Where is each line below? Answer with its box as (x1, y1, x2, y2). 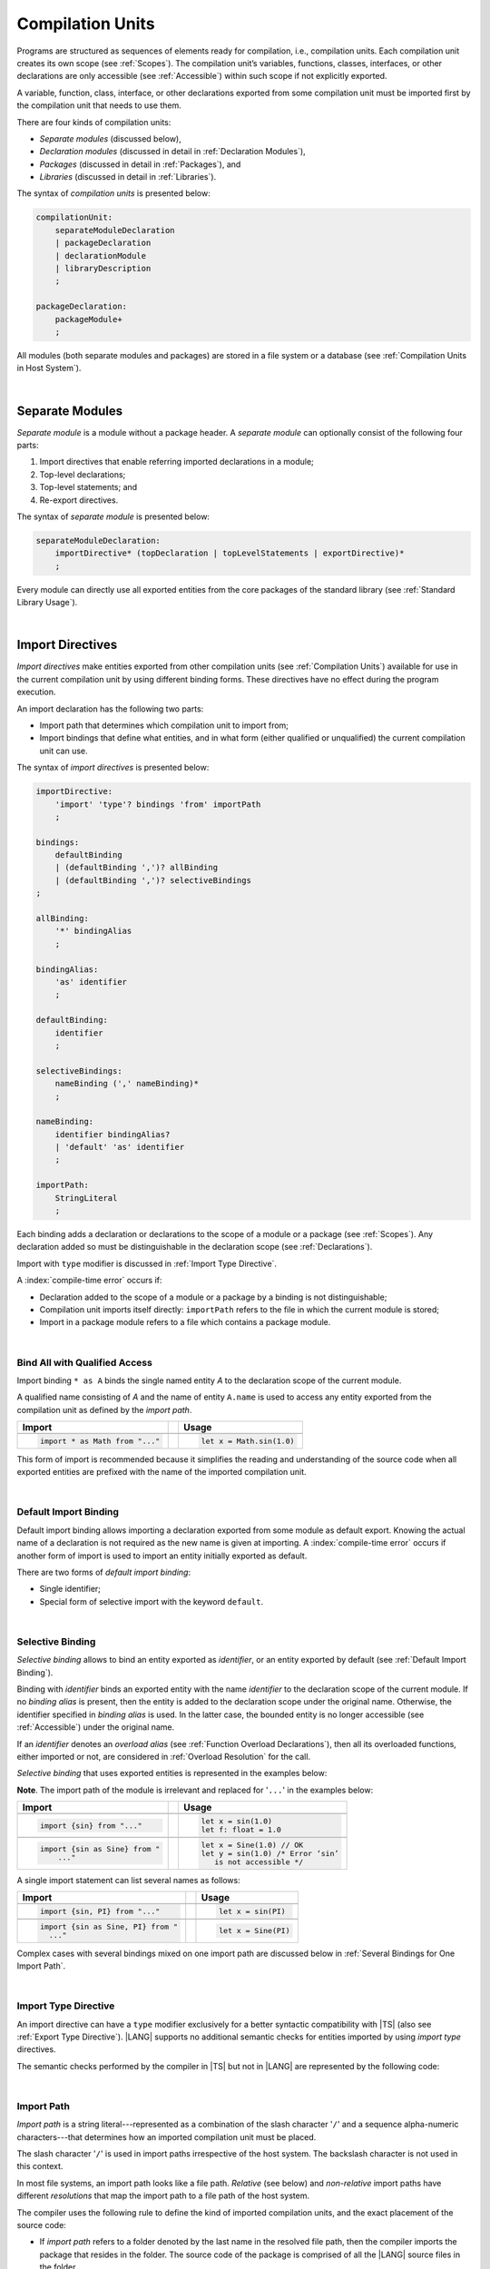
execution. (16, 686, 56, 698)
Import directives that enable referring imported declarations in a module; (39, 457, 315, 467)
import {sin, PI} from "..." (39, 1906, 161, 1916)
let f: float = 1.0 (201, 1825, 281, 1835)
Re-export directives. (39, 495, 119, 506)
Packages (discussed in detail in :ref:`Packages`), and (39, 159, 241, 170)
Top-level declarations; (39, 468, 126, 480)
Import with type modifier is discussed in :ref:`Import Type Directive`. (16, 1258, 277, 1269)
